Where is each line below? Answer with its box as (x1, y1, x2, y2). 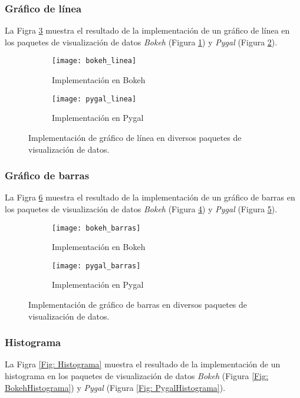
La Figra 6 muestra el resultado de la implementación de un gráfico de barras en (5, 191, 295, 203)
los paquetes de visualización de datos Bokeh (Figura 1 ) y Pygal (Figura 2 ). (5, 35, 278, 48)
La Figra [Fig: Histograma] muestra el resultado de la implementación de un (5, 358, 281, 370)
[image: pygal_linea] (52, 94, 137, 103)
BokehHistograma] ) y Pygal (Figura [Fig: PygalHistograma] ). (5, 381, 226, 393)
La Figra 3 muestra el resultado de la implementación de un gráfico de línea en (5, 24, 290, 37)
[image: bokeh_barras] (52, 223, 141, 232)
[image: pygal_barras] (52, 261, 141, 270)
